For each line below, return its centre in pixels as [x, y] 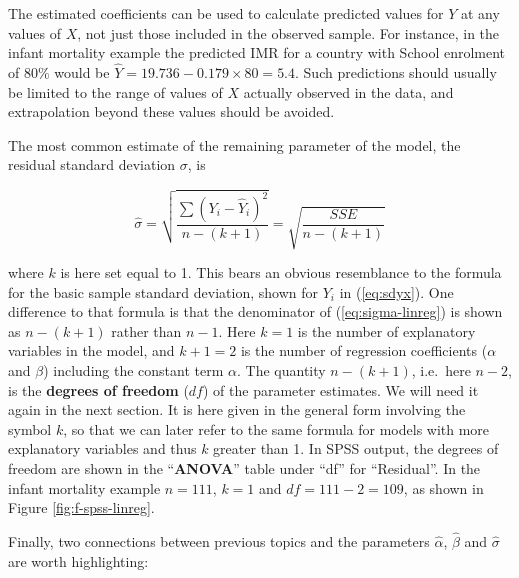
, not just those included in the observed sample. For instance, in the [288, 32]
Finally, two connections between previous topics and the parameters [219, 540]
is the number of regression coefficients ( [364, 350]
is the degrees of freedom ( [98, 389]
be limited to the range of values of [115, 91]
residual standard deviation [92, 164]
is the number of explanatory [386, 330]
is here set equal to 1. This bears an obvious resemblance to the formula [281, 271]
